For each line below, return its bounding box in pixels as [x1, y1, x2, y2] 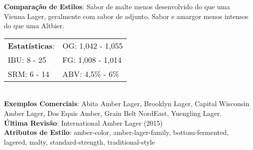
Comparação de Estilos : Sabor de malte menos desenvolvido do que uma [4, 1, 230, 11]
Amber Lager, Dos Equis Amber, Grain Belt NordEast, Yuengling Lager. [4, 108, 222, 118]
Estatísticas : [8, 39, 55, 51]
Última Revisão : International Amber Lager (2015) [4, 117, 163, 128]
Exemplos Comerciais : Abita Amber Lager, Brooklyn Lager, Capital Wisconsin [4, 98, 250, 109]
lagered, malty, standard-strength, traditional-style [4, 136, 155, 147]
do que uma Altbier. [4, 20, 64, 31]
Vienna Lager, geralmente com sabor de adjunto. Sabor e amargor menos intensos [4, 11, 249, 21]
